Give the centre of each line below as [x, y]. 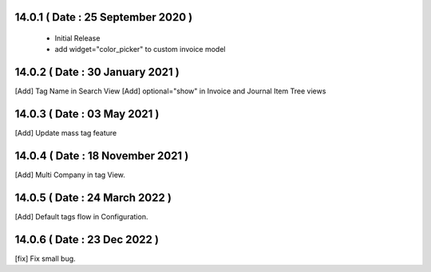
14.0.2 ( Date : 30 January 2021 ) [97, 72]
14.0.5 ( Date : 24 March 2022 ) [93, 197]
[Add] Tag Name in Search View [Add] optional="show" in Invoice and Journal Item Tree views [170, 91]
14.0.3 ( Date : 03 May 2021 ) [87, 114]
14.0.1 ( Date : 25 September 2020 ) [104, 17]
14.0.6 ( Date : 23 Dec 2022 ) [87, 239]
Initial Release [77, 38]
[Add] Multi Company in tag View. [70, 175]
